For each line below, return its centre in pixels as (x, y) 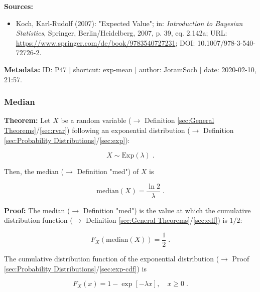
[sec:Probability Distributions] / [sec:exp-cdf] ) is (76, 268)
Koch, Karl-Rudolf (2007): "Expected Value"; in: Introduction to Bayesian (129, 23)
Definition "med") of (108, 171)
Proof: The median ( (37, 210)
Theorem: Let (27, 120)
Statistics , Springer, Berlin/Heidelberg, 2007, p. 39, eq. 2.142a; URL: (121, 33)
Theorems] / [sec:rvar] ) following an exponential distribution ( (97, 130)
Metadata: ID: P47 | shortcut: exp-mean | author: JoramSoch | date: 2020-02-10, (130, 69)
